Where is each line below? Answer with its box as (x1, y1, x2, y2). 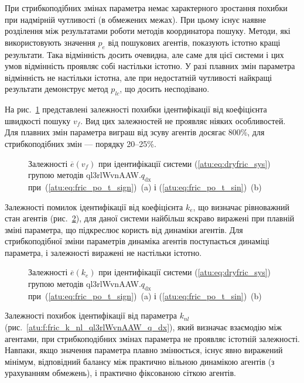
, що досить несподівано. (119, 83, 210, 95)
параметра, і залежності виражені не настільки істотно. (5, 246, 202, 258)
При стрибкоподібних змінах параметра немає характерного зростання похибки (5, 2, 288, 13)
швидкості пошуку (5, 114, 71, 126)
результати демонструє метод (5, 83, 108, 95)
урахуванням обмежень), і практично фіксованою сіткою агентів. (5, 367, 236, 379)
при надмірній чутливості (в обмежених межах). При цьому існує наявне (5, 13, 267, 25)
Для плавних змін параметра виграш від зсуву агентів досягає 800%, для (5, 126, 265, 138)
